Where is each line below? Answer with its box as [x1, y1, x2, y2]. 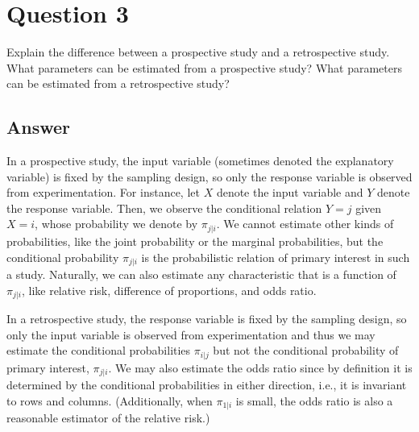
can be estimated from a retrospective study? [6, 75, 230, 92]
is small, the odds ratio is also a [235, 392, 393, 409]
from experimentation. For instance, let [6, 184, 200, 201]
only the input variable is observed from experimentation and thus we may [6, 326, 375, 343]
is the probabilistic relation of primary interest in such [141, 248, 410, 265]
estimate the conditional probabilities [6, 342, 191, 359]
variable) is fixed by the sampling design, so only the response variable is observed [6, 168, 413, 185]
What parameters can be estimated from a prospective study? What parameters [6, 59, 402, 76]
